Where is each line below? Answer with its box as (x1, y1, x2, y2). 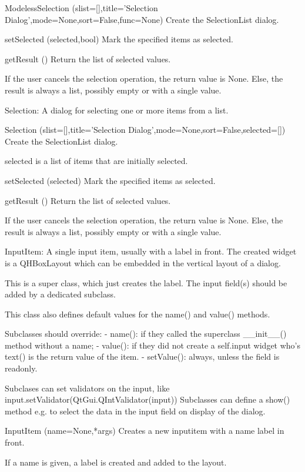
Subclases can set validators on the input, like (5, 381, 170, 394)
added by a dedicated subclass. (5, 288, 116, 300)
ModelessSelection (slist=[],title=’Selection (5, 2, 158, 14)
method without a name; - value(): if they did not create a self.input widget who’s (5, 339, 301, 351)
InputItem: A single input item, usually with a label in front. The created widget (5, 245, 297, 257)
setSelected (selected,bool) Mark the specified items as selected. (5, 33, 233, 45)
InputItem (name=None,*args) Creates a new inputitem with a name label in (5, 424, 284, 437)
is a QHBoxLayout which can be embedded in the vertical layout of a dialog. (5, 256, 281, 269)
